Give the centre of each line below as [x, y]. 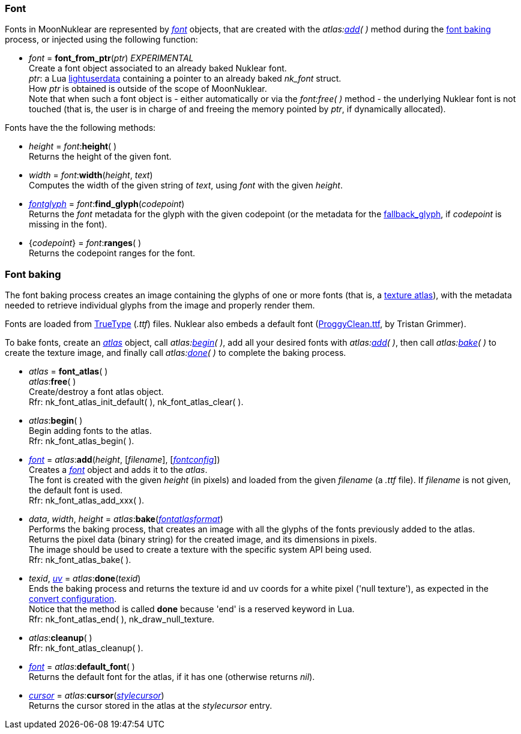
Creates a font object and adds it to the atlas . [118, 470]
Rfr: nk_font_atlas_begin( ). [82, 441]
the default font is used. [76, 490]
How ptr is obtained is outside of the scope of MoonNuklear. [148, 89]
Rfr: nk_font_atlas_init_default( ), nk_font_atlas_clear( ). [136, 402]
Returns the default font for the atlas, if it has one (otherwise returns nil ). [172, 677]
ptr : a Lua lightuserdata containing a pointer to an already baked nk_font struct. [185, 79]
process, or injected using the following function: [101, 40]
